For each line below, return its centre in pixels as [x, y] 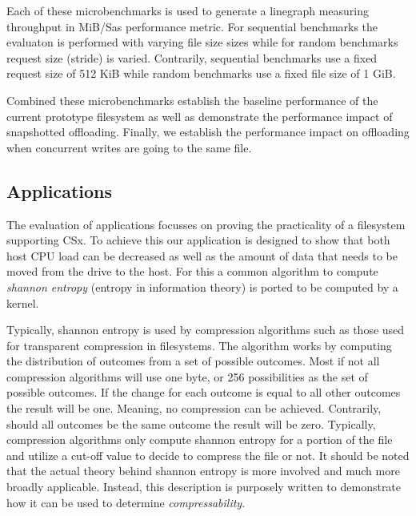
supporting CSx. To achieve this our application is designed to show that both [198, 240]
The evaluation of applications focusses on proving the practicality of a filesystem [206, 224]
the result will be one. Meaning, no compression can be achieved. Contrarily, [194, 408]
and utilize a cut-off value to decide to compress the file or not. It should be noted [208, 455]
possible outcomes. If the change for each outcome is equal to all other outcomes [204, 392]
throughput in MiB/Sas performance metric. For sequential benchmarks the [192, 26]
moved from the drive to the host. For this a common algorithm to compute [192, 271]
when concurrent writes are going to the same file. [129, 147]
